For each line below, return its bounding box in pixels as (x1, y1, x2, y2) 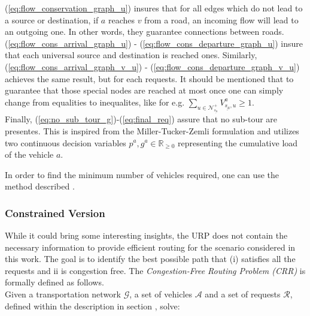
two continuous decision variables (5, 136, 126, 149)
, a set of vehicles (129, 288, 192, 300)
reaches (108, 13, 135, 26)
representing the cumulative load (178, 136, 298, 149)
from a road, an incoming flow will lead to (144, 13, 299, 26)
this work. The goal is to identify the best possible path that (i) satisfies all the (5, 252, 296, 265)
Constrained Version (5, 205, 105, 220)
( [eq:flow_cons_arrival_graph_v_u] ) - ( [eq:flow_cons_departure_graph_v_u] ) (5, 60, 300, 73)
